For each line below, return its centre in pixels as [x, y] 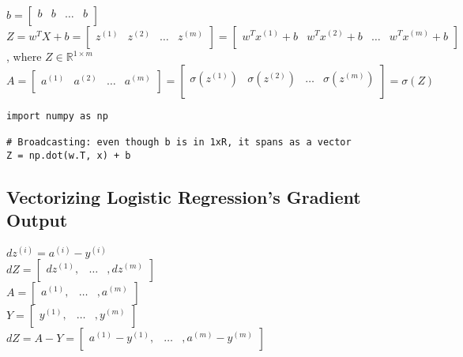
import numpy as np [57, 116]
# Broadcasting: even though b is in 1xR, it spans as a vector [179, 142]
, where [24, 56]
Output [37, 220]
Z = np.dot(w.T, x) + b [69, 155]
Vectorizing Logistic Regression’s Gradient [184, 196]
